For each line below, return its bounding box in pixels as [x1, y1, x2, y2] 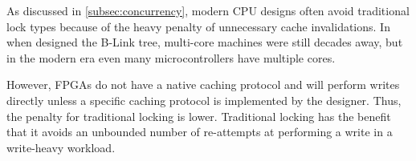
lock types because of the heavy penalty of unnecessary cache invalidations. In [6, 18, 390, 34]
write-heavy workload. [6, 139, 116, 155]
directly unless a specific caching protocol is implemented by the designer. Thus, [6, 91, 402, 108]
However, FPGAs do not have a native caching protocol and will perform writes [6, 76, 400, 93]
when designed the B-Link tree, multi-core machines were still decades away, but [6, 34, 403, 50]
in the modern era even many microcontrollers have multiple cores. [6, 49, 336, 66]
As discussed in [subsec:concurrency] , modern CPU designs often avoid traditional [6, 2, 410, 18]
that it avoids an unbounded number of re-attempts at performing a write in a [6, 123, 393, 140]
